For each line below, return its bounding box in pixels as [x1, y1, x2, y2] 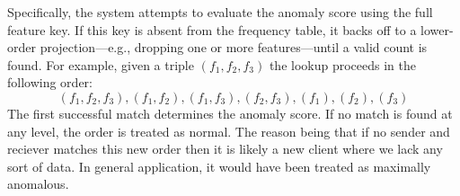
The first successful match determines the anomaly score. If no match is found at [7, 103, 453, 122]
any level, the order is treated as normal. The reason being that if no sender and [7, 121, 450, 140]
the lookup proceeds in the [269, 55, 416, 74]
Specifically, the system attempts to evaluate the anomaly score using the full [7, 3, 433, 21]
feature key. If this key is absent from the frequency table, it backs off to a [7, 20, 417, 39]
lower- [420, 20, 454, 39]
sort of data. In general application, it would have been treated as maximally [7, 156, 431, 175]
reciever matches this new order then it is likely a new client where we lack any [7, 139, 443, 158]
